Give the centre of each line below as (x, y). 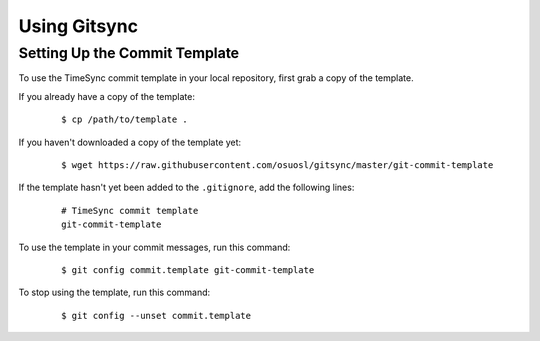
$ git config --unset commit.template (156, 315)
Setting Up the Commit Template (129, 53)
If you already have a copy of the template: (106, 96)
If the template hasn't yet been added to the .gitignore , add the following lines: (186, 187)
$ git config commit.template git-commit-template (188, 269)
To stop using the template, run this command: (114, 292)
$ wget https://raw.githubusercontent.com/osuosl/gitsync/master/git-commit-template (277, 164)
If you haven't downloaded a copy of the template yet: (130, 142)
